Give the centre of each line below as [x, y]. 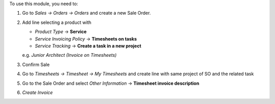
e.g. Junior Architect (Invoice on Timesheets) [70, 55]
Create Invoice [37, 92]
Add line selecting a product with [57, 22]
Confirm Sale [36, 64]
